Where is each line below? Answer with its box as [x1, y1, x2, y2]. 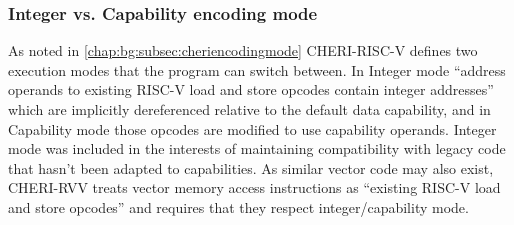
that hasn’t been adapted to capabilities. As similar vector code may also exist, [8, 157, 494, 178]
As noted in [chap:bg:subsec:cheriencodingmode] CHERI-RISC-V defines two [8, 40, 478, 61]
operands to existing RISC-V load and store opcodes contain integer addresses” [8, 79, 494, 100]
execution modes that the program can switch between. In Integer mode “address [8, 59, 506, 80]
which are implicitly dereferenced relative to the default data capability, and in [8, 99, 491, 119]
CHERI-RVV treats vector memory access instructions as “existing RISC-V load [8, 177, 501, 198]
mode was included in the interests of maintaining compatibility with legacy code [8, 138, 506, 159]
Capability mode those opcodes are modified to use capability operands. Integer [8, 118, 497, 139]
